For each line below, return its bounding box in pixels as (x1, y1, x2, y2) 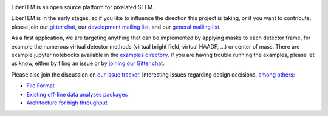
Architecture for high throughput (26, 99, 108, 106)
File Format (26, 82, 55, 89)
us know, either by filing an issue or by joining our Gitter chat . (11, 60, 165, 67)
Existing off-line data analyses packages (26, 90, 128, 98)
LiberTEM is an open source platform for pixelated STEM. (11, 4, 155, 10)
